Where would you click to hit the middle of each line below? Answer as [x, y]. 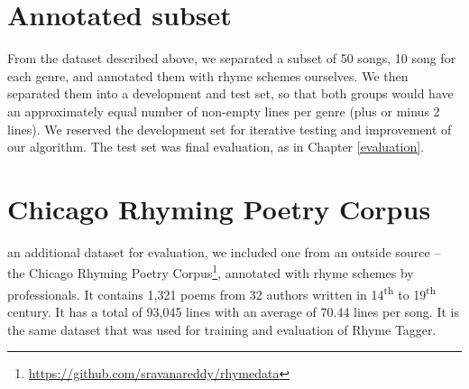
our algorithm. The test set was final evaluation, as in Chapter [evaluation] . [216, 147]
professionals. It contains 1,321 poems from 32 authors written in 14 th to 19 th [222, 292]
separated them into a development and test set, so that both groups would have [230, 93]
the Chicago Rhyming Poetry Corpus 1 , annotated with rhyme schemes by [211, 272]
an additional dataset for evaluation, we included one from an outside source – [224, 251]
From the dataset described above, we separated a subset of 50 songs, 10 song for [232, 58]
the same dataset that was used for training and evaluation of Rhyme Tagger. [222, 329]
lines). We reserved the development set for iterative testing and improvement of [230, 129]
